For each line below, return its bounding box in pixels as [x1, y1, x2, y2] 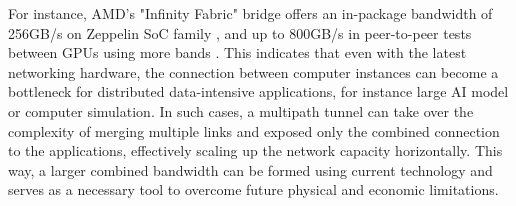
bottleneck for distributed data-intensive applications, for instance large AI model [8, 81, 509, 102]
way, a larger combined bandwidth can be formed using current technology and [8, 159, 493, 180]
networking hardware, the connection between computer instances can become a [8, 61, 499, 82]
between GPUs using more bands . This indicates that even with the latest [8, 42, 467, 63]
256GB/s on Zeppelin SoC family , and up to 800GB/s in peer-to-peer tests [8, 22, 472, 43]
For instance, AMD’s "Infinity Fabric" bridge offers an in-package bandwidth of [8, 3, 493, 23]
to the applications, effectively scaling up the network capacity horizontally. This [8, 140, 503, 161]
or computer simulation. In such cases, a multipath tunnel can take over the [8, 100, 474, 121]
